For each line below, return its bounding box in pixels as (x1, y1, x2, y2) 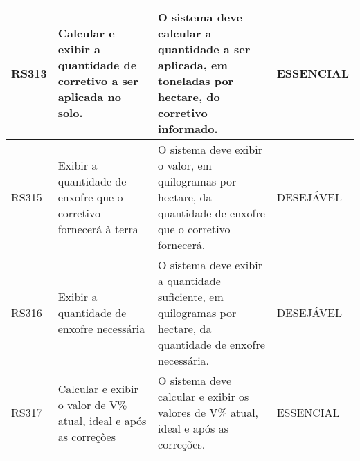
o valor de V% (57, 396, 127, 413)
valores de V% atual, (158, 404, 259, 420)
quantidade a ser (158, 41, 251, 57)
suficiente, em (158, 289, 224, 305)
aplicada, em (158, 57, 228, 73)
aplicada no (57, 89, 121, 105)
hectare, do (158, 89, 220, 105)
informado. (158, 120, 218, 136)
